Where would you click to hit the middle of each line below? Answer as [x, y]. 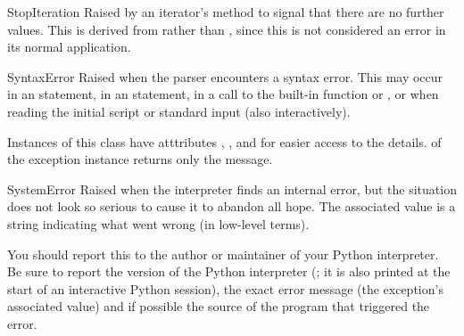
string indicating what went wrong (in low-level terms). [158, 223]
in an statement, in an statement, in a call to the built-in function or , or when [223, 94]
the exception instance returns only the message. [140, 159]
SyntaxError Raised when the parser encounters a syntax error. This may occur [225, 76]
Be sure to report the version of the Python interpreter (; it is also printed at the [229, 271]
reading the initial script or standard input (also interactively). [179, 111]
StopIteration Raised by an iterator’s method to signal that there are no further [226, 12]
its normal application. [69, 47]
